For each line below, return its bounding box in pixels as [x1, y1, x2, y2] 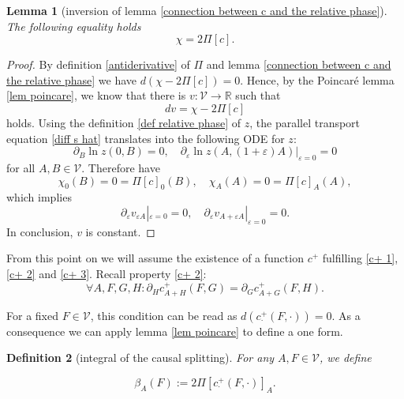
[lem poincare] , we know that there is [6, 87, 186, 104]
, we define [319, 349, 372, 366]
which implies [6, 189, 72, 205]
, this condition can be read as [90, 307, 238, 323]
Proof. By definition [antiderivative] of [6, 56, 190, 73]
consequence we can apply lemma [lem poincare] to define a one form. [6, 322, 343, 339]
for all [6, 159, 36, 175]
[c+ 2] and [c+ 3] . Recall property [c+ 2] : [6, 265, 207, 281]
